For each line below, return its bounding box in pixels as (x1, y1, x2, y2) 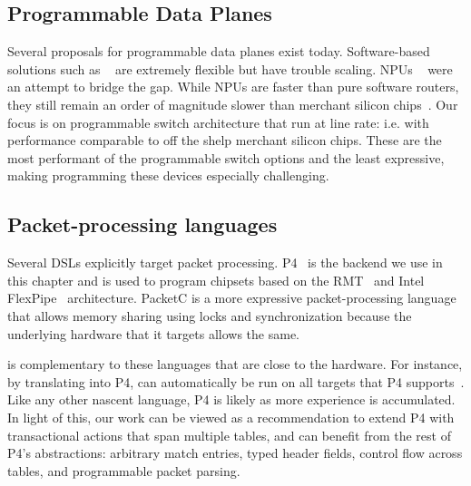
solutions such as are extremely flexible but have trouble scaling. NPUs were (7, 59, 453, 78)
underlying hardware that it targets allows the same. (7, 324, 299, 343)
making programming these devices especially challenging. (7, 166, 329, 185)
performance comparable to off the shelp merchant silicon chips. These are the (7, 131, 442, 150)
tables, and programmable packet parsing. (7, 461, 240, 480)
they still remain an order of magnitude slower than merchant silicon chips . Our (7, 94, 458, 113)
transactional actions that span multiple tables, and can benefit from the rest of (7, 425, 451, 444)
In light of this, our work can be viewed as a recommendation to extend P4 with (7, 407, 455, 426)
